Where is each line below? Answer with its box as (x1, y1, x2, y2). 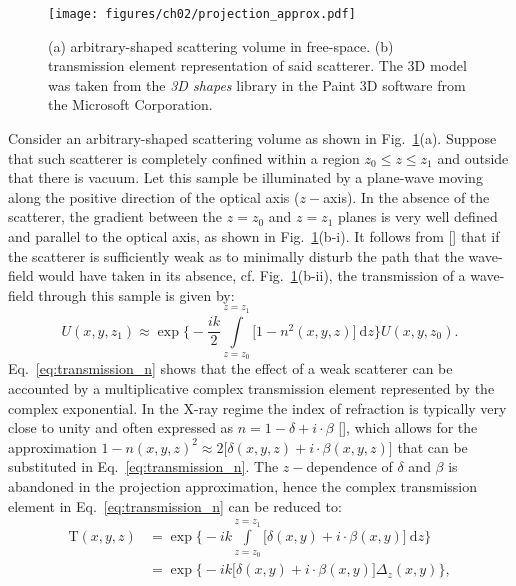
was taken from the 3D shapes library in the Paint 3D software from (48, 74, 466, 95)
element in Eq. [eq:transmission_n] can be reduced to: (8, 495, 342, 516)
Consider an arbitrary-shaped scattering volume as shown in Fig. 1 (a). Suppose (8, 128, 497, 149)
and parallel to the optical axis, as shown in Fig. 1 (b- (8, 226, 337, 246)
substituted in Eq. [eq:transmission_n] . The (8, 456, 279, 477)
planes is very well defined (338, 206, 498, 227)
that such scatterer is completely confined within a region (8, 147, 360, 168)
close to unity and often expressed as (8, 417, 234, 438)
